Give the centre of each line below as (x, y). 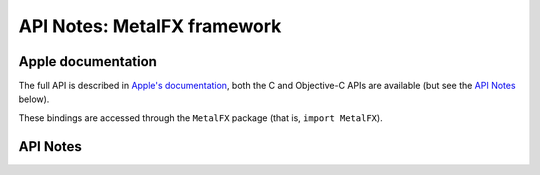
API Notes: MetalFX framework (150, 26)
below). (34, 99)
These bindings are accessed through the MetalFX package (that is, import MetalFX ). (201, 117)
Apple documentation (87, 61)
